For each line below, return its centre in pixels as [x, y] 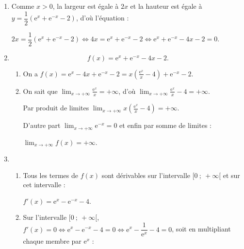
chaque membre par [52, 241]
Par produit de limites [56, 108]
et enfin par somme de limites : [165, 125]
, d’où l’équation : [102, 18]
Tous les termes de [50, 175]
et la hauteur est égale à [166, 6]
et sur [231, 175]
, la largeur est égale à [86, 6]
